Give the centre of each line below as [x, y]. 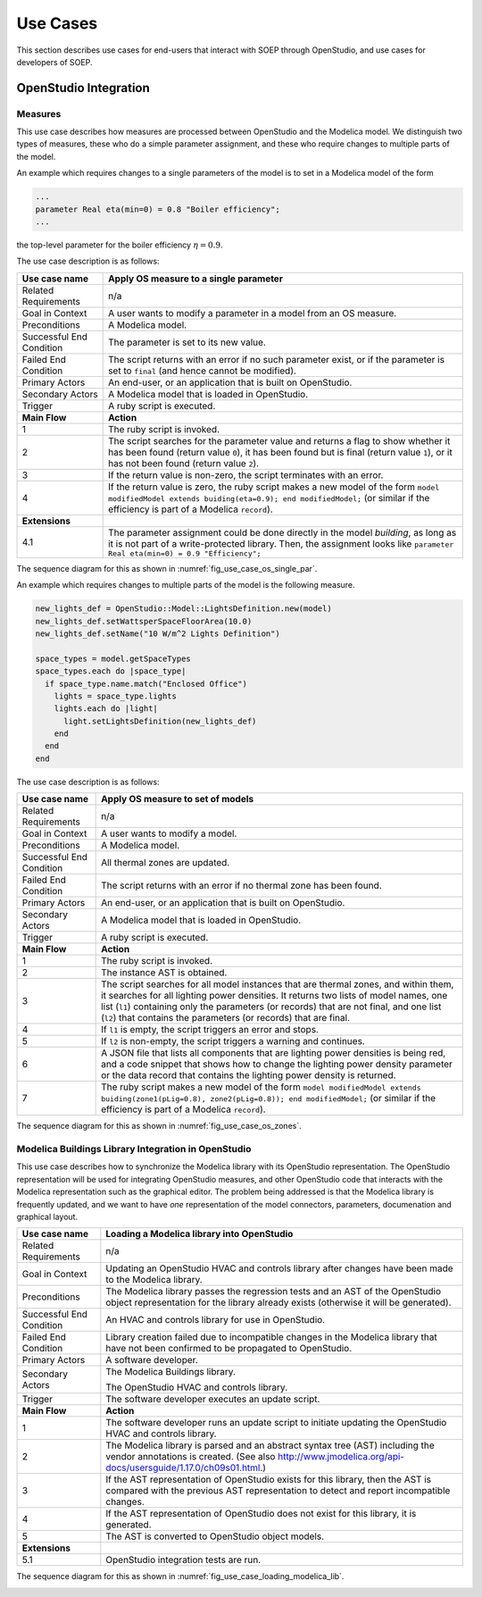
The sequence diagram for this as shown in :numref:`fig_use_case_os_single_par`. [167, 568]
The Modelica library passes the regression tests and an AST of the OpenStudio [274, 1292]
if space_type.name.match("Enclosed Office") [146, 684]
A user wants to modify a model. [169, 833]
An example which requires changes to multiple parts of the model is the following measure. [186, 585]
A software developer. [152, 1360]
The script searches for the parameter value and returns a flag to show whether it [279, 440]
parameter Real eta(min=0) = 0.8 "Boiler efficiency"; [158, 209]
